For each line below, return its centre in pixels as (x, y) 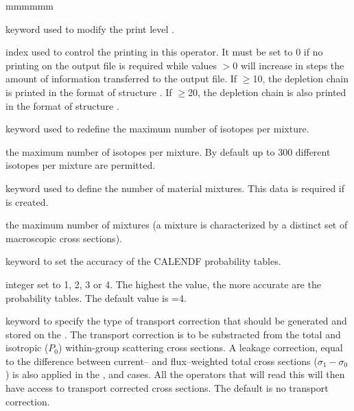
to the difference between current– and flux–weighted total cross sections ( (162, 361)
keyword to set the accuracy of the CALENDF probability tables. (143, 261)
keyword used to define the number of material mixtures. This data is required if (175, 188)
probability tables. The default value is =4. (96, 297)
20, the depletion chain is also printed (267, 92)
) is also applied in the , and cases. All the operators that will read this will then (175, 374)
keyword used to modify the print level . (90, 28)
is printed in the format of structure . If (89, 92)
